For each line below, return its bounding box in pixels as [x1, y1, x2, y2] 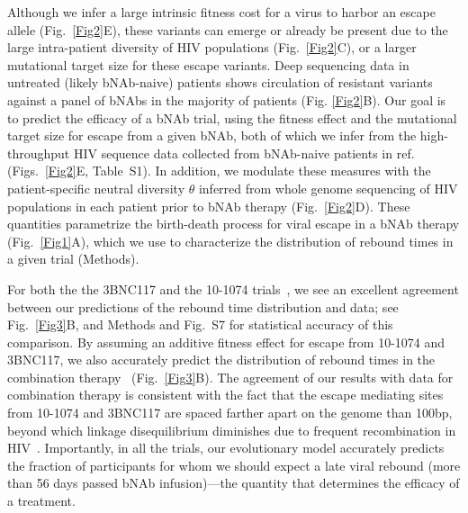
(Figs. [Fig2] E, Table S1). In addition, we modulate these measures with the [7, 161, 431, 180]
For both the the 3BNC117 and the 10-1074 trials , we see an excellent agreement [7, 279, 459, 298]
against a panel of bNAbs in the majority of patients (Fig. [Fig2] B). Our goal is [7, 90, 446, 109]
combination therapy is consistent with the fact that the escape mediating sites [7, 385, 444, 404]
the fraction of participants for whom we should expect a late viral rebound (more [7, 455, 461, 474]
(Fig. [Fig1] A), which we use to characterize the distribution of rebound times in [7, 231, 454, 250]
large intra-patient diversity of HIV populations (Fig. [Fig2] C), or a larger [7, 38, 417, 57]
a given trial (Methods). [7, 249, 139, 268]
